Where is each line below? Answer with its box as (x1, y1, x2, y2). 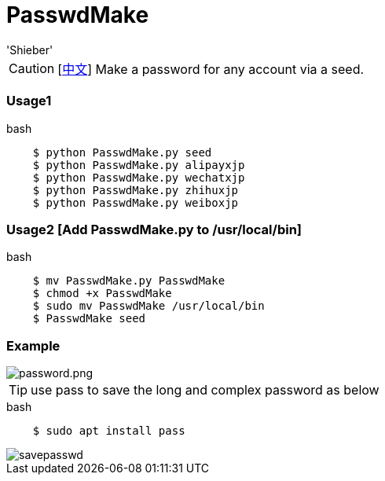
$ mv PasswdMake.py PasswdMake (32, 274, 225, 288)
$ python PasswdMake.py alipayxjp (32, 158, 245, 171)
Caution (9, 60, 55, 76)
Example (6, 337, 60, 354)
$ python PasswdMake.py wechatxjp (32, 171, 245, 184)
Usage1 (6, 93, 52, 109)
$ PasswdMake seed (32, 312, 146, 325)
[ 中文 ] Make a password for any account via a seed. (57, 61, 365, 77)
